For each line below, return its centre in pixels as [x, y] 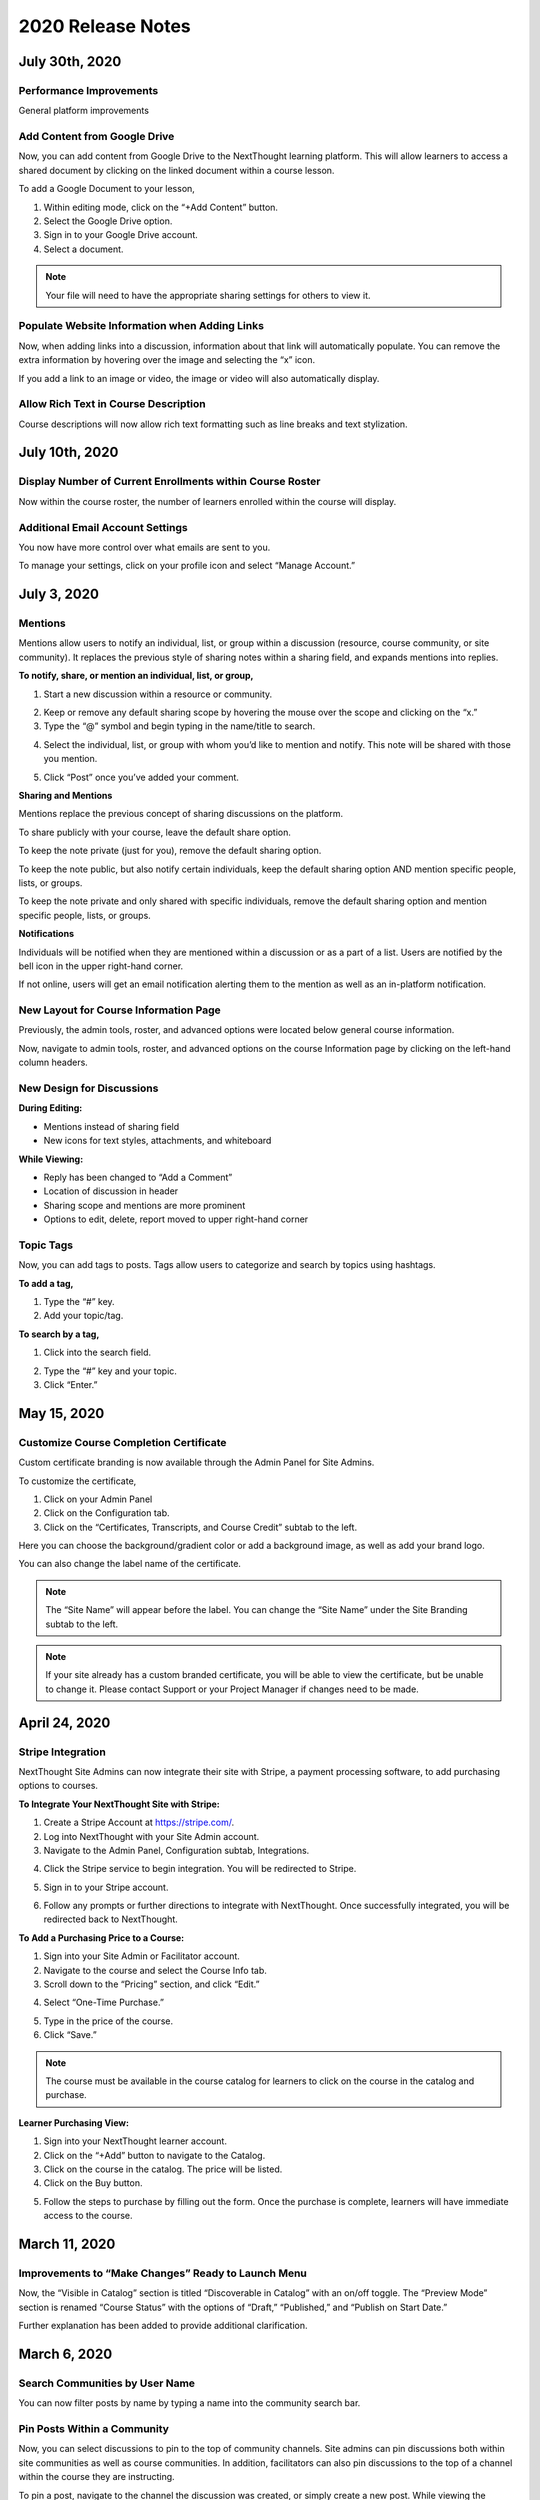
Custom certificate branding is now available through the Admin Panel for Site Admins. [196, 1462]
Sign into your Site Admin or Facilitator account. [141, 1956]
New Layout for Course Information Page [120, 1010]
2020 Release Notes [105, 26]
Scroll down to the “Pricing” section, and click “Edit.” [151, 1984]
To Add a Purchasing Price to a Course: [101, 1937]
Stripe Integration [62, 1752]
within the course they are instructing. [96, 2477]
